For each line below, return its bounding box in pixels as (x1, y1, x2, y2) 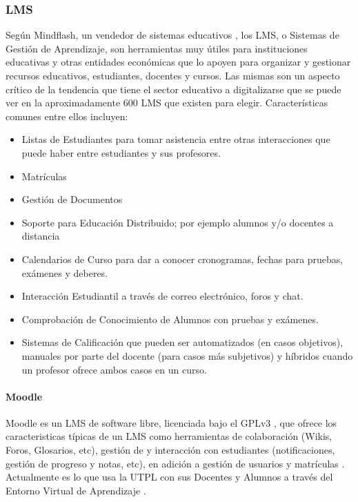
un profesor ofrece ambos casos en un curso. (21, 362, 207, 376)
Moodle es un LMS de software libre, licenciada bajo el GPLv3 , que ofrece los (6, 415, 337, 429)
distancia (21, 229, 60, 243)
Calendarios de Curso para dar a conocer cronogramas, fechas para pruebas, (21, 251, 344, 266)
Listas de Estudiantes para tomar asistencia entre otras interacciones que (21, 132, 330, 146)
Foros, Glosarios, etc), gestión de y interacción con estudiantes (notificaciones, (6, 443, 335, 457)
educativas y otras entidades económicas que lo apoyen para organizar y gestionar (6, 55, 351, 69)
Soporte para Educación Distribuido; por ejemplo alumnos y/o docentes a (21, 215, 334, 229)
